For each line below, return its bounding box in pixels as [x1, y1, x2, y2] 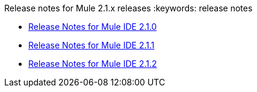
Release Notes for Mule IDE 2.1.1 [28, 40, 155, 50]
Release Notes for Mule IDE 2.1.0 [28, 22, 157, 32]
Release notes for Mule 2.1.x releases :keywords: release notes [4, 3, 253, 13]
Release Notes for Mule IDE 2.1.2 [28, 59, 157, 69]
